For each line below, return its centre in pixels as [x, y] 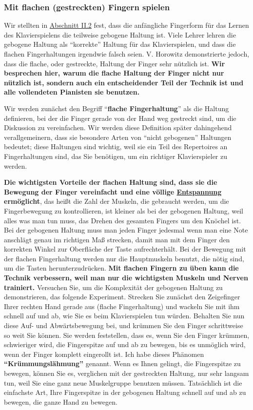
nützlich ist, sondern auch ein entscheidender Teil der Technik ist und [124, 82]
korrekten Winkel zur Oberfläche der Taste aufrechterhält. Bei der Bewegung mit [125, 249]
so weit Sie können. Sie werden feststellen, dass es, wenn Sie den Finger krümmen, [127, 335]
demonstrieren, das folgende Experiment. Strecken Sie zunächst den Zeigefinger [122, 297]
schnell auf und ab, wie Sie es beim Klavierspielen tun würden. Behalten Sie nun [124, 316]
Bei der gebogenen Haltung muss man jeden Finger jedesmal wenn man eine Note [126, 230]
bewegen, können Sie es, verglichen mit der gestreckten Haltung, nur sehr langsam [126, 373]
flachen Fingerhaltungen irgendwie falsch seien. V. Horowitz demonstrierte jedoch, [127, 54]
